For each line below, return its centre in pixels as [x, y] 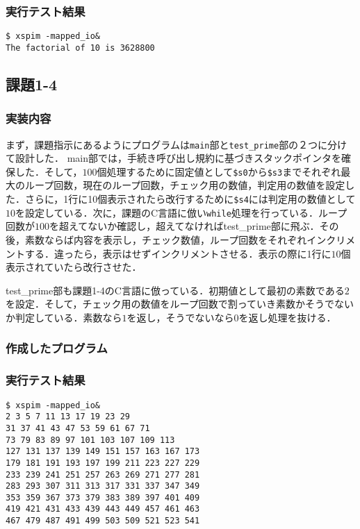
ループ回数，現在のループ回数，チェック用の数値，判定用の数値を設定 [185, 185]
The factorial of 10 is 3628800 [80, 48]
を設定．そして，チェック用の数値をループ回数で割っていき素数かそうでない [180, 304]
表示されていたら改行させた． [74, 267]
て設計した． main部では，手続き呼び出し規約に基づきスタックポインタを [173, 158]
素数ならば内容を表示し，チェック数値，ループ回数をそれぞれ [166, 239]
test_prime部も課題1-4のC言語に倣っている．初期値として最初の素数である [175, 290]
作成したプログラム [57, 348]
